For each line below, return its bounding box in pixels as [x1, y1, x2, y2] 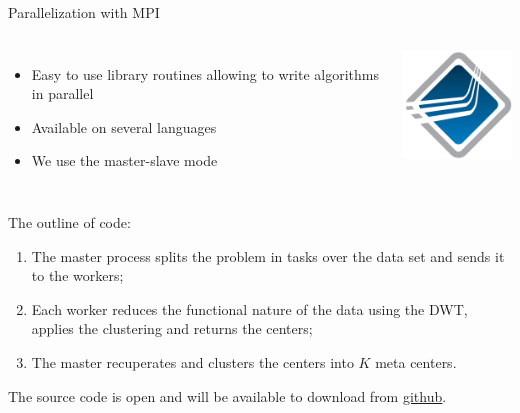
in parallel [31, 83, 94, 104]
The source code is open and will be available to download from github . [8, 385, 447, 406]
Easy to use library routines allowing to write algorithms [31, 63, 380, 84]
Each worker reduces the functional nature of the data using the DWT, [31, 298, 468, 319]
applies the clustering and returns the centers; [31, 318, 313, 339]
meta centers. [375, 351, 457, 372]
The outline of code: [8, 211, 131, 232]
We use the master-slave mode [31, 150, 218, 171]
